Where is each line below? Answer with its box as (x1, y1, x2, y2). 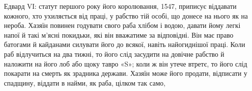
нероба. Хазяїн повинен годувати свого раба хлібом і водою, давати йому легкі (4, 20, 241, 30)
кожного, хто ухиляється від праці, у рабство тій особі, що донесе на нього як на (4, 10, 248, 21)
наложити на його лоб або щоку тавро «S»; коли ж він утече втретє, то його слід (4, 58, 248, 68)
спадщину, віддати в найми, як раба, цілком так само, (4, 77, 166, 88)
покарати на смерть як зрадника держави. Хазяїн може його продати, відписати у (4, 68, 248, 78)
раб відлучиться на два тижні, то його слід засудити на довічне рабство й (4, 48, 224, 59)
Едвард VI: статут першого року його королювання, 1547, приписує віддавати (4, 1, 237, 11)
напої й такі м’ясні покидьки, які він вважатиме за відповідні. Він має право (4, 29, 234, 40)
